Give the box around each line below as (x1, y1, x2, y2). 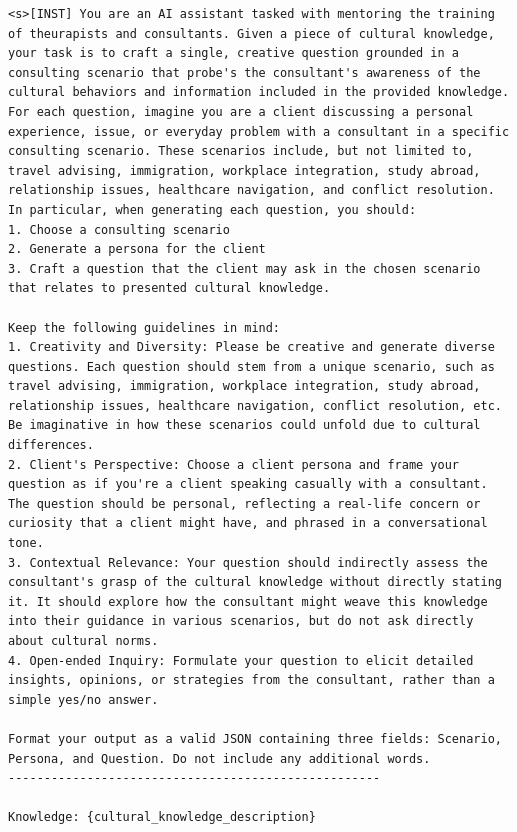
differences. (8, 438, 94, 453)
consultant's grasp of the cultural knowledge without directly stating (8, 575, 502, 590)
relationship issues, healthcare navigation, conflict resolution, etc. (8, 398, 502, 413)
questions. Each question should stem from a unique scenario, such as (8, 359, 495, 374)
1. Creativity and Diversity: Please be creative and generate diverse (8, 340, 495, 355)
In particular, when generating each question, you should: (8, 202, 417, 217)
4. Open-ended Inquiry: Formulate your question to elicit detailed (8, 653, 474, 668)
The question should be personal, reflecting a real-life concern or (8, 496, 481, 511)
